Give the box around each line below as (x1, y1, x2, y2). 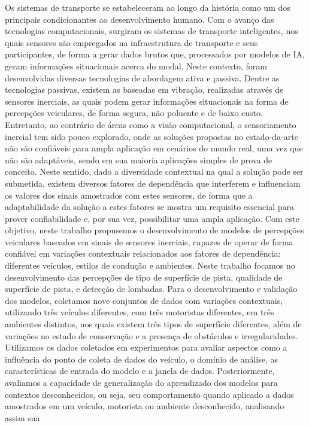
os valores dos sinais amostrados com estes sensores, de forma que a (5, 188, 253, 201)
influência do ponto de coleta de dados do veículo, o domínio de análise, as (5, 352, 278, 365)
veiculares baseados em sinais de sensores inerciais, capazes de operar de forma (5, 235, 293, 248)
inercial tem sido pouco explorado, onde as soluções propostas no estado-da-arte (5, 130, 298, 142)
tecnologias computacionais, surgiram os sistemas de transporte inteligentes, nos (5, 25, 298, 37)
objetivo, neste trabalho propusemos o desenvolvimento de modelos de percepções (5, 224, 304, 236)
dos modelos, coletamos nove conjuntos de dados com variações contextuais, (5, 294, 283, 306)
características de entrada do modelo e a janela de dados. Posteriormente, (5, 364, 275, 377)
